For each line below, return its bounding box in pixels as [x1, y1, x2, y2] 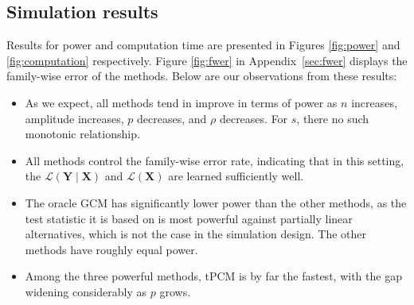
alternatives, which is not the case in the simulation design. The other [25, 226, 367, 242]
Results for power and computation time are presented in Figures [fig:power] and [6, 37, 400, 53]
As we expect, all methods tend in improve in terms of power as [25, 94, 338, 110]
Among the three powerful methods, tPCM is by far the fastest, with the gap [25, 268, 402, 284]
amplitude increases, [25, 110, 124, 126]
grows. [159, 283, 191, 299]
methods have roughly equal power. [25, 241, 198, 257]
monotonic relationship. [25, 125, 140, 142]
